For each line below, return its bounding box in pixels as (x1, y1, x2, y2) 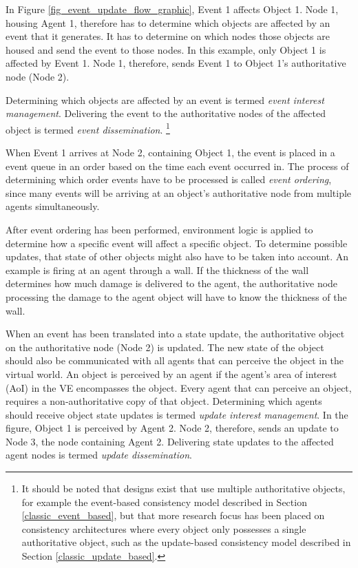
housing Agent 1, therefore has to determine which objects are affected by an (6, 15, 330, 30)
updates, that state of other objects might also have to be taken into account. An (6, 249, 349, 264)
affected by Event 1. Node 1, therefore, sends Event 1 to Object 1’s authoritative (6, 56, 346, 70)
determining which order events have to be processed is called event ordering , (6, 172, 332, 187)
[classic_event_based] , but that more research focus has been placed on (21, 508, 325, 523)
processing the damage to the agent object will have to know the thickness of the (6, 289, 347, 304)
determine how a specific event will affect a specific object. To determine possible (6, 235, 348, 250)
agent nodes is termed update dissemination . (6, 448, 192, 462)
